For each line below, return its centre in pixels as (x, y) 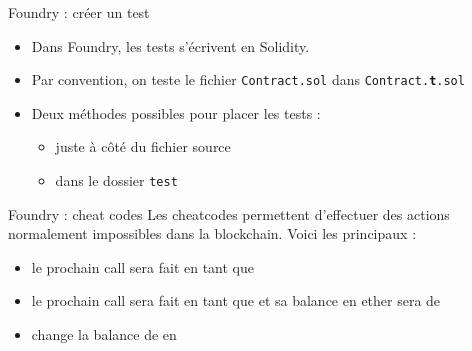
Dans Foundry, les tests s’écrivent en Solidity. (170, 45)
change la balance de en (104, 334)
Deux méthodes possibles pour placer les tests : (176, 112)
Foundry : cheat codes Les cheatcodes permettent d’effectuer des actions (229, 213)
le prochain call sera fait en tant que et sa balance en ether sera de (236, 300)
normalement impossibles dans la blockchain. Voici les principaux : (212, 233)
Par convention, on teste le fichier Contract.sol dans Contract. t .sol (248, 79)
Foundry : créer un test (79, 12)
